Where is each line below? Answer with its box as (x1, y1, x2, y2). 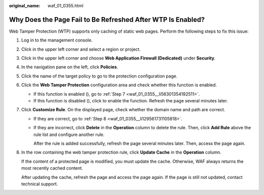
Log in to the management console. (21, 37, 93, 43)
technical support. (21, 181, 58, 187)
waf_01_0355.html (47, 3, 84, 8)
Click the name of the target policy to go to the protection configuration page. (21, 73, 178, 79)
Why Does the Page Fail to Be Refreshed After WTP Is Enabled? (9, 15, 205, 24)
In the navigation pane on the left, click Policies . (21, 64, 118, 70)
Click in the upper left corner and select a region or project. (21, 46, 141, 52)
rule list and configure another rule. (33, 132, 105, 137)
